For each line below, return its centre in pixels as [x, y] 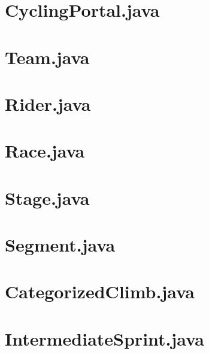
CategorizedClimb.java [100, 291]
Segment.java [60, 245]
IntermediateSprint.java [104, 338]
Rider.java [48, 103]
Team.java [47, 57]
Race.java [45, 151]
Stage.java [47, 197]
